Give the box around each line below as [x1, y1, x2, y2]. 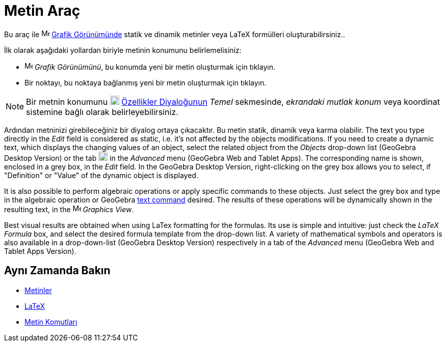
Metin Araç [4, 2, 81, 19]
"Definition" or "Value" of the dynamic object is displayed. [4, 170, 198, 180]
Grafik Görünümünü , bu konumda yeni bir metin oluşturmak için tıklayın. [34, 62, 275, 71]
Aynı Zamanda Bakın [4, 264, 111, 277]
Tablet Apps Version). [4, 246, 76, 255]
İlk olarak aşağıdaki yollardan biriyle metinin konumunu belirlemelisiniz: [4, 45, 242, 54]
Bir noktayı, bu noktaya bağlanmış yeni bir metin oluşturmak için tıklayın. [24, 78, 267, 87]
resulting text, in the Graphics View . [4, 205, 134, 214]
